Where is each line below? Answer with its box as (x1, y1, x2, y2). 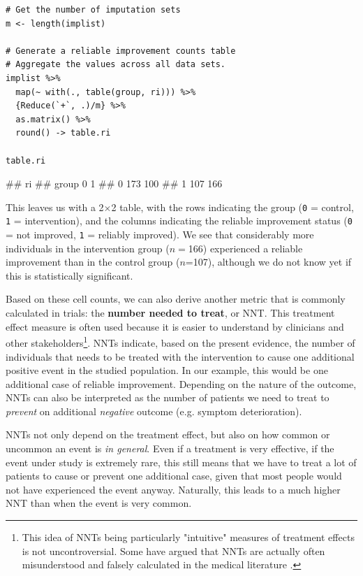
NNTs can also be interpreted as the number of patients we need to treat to (6, 390, 329, 405)
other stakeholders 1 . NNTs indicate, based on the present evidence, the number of (6, 333, 355, 350)
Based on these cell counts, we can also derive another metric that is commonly (6, 291, 346, 306)
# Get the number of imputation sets (6, 5, 181, 15)
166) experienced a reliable (188, 240, 303, 255)
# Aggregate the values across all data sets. (6, 59, 225, 70)
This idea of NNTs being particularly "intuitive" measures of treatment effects (22, 530, 355, 545)
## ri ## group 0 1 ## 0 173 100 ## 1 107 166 (6, 176, 223, 191)
